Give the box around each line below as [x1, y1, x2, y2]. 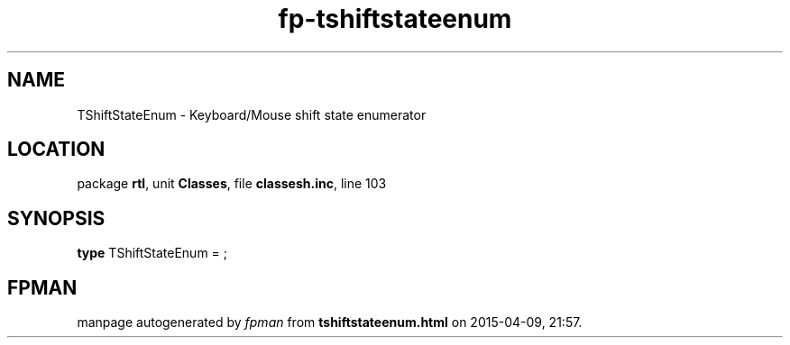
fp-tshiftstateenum [278, 4, 512, 34]
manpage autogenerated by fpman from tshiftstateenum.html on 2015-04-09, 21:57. [77, 314, 583, 331]
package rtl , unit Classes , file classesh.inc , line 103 [77, 176, 387, 192]
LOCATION [7, 138, 106, 161]
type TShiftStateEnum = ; [77, 245, 228, 261]
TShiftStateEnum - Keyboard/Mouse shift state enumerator [77, 106, 427, 123]
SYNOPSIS [7, 206, 106, 230]
